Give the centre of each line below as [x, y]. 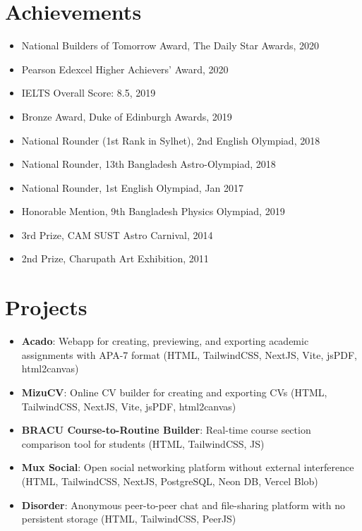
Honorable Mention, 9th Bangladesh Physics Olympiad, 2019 [153, 211]
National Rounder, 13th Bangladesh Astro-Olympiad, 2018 [149, 164]
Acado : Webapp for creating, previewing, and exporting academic [165, 341]
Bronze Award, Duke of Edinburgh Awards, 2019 [127, 116]
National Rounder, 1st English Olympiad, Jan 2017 [133, 187]
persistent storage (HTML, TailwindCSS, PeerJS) [129, 519]
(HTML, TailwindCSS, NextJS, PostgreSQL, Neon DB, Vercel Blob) [170, 481]
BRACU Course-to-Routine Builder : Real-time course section [166, 430]
